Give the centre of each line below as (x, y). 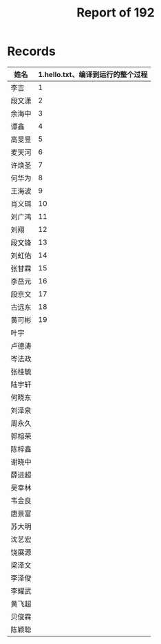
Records (32, 51)
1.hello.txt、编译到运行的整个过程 (93, 74)
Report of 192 (116, 13)
